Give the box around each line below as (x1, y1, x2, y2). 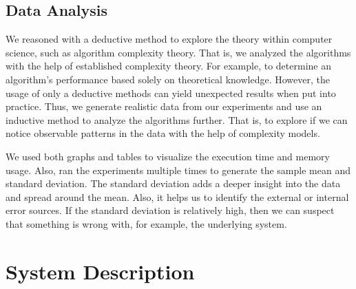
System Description (6, 257, 195, 285)
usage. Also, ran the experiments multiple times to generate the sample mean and (6, 162, 350, 177)
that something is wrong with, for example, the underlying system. (6, 216, 287, 231)
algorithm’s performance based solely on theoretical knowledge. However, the (6, 72, 330, 86)
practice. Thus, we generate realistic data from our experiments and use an (6, 99, 322, 114)
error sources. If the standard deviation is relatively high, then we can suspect (6, 203, 335, 217)
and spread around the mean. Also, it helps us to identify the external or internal (6, 189, 349, 204)
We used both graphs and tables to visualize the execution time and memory (6, 149, 330, 163)
